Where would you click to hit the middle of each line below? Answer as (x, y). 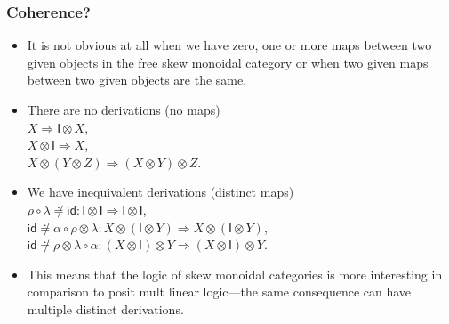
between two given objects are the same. (137, 80)
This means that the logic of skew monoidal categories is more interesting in (235, 274)
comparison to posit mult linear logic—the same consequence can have (219, 292)
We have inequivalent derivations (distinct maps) (160, 192)
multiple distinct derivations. (105, 308)
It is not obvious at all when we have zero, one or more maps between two (229, 45)
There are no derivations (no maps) (124, 109)
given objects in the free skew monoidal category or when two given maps (228, 62)
